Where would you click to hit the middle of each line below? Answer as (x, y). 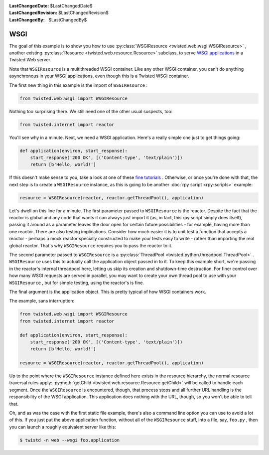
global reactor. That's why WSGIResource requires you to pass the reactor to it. (91, 245)
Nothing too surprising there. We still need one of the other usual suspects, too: (91, 111)
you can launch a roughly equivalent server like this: (63, 427)
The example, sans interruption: (42, 301)
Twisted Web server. (30, 60)
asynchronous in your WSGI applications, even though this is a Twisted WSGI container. (99, 76)
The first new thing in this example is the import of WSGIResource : (78, 85)
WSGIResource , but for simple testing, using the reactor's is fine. (77, 283)
